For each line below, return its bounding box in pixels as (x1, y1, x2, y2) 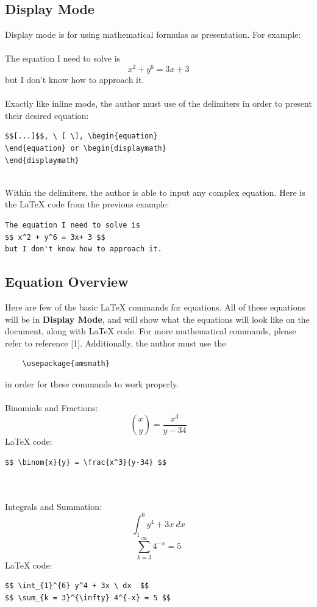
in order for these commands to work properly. (5, 377, 179, 390)
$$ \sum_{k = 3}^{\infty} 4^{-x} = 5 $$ (5, 593, 171, 602)
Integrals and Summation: (5, 500, 102, 512)
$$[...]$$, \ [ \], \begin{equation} (5, 132, 158, 141)
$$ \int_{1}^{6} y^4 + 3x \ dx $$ (5, 581, 149, 591)
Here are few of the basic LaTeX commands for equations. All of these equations (5, 300, 305, 313)
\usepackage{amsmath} (22, 359, 110, 368)
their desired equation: (5, 109, 89, 121)
